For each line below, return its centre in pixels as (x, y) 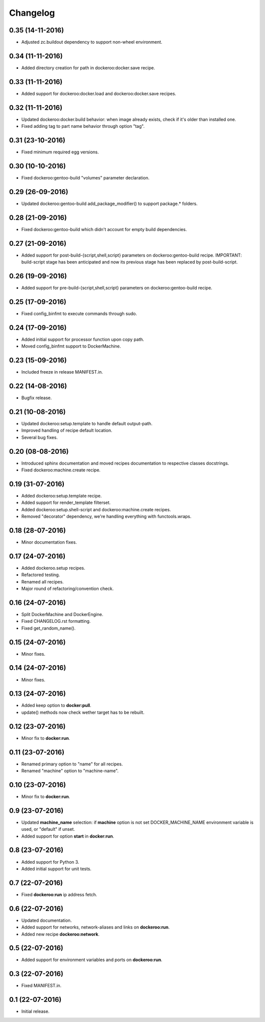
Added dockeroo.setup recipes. (53, 568)
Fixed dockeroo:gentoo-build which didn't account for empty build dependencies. (104, 229)
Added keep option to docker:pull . (56, 705)
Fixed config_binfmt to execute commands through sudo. (79, 313)
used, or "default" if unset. (48, 829)
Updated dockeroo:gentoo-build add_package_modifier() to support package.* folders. (109, 204)
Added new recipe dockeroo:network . (61, 934)
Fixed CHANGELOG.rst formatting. (56, 621)
